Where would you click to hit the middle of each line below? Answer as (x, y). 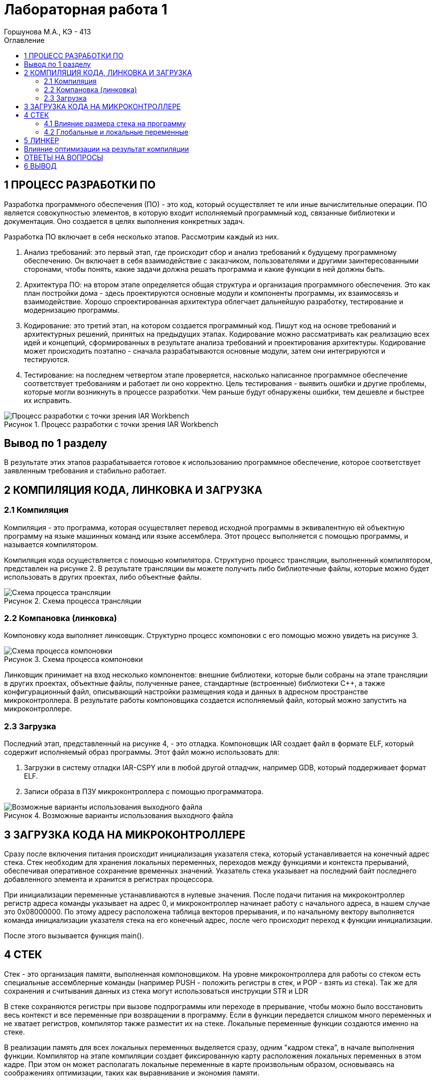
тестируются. (47, 359)
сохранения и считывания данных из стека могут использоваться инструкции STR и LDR (156, 991)
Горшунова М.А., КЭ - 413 (48, 31)
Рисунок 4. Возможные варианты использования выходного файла (119, 816)
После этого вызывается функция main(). (74, 936)
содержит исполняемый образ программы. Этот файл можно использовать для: (142, 752)
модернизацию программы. (72, 310)
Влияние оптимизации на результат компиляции (107, 149)
